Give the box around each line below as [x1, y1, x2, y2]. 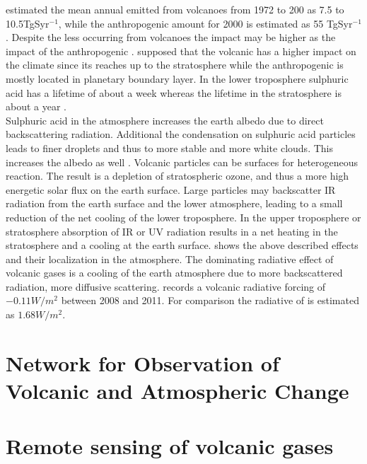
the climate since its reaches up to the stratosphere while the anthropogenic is [6, 57, 344, 72]
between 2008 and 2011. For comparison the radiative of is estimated [61, 293, 359, 308]
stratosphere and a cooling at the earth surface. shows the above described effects [6, 238, 359, 253]
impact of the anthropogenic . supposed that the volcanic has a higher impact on [6, 43, 356, 58]
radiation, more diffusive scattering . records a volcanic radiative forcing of [6, 279, 326, 294]
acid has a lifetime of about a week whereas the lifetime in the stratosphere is [6, 85, 342, 100]
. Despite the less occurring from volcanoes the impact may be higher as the [6, 30, 336, 45]
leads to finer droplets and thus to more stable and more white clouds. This [6, 140, 333, 155]
